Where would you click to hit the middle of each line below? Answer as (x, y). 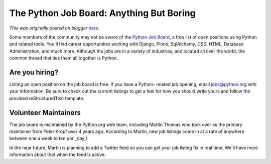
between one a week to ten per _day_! (48, 138)
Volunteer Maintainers (45, 112)
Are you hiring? (34, 72)
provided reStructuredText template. (47, 98)
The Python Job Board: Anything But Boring (102, 13)
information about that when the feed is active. (57, 154)
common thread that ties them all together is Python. (63, 58)
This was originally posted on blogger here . (54, 28)
